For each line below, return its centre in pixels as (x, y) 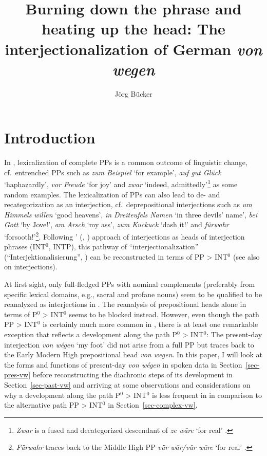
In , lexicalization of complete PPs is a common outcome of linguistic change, (126, 162)
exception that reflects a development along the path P (91, 334)
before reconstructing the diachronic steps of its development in (132, 375)
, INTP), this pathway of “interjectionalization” (123, 247)
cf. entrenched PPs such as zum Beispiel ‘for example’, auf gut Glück (113, 172)
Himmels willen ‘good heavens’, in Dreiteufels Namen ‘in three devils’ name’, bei (131, 214)
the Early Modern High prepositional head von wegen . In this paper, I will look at (133, 354)
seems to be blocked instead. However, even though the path (164, 314)
